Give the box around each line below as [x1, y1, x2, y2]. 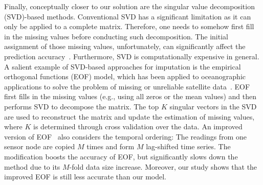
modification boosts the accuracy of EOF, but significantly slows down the [4, 151, 238, 161]
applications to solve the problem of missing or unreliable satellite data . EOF [4, 81, 250, 91]
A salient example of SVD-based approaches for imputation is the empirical [4, 61, 241, 72]
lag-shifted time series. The [146, 141, 231, 152]
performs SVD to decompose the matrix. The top [4, 101, 159, 111]
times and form [86, 141, 135, 152]
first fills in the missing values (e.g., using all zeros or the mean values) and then [4, 91, 257, 102]
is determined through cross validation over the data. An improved [33, 121, 243, 132]
